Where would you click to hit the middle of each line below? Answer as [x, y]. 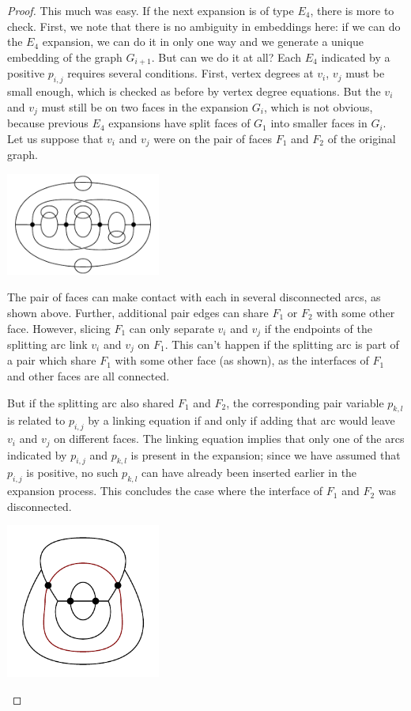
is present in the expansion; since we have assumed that [266, 454]
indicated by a [356, 57]
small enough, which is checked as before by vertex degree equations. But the [194, 91]
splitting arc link [47, 344]
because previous [48, 123]
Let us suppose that [55, 138]
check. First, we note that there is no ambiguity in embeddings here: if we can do [204, 26]
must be [365, 73]
